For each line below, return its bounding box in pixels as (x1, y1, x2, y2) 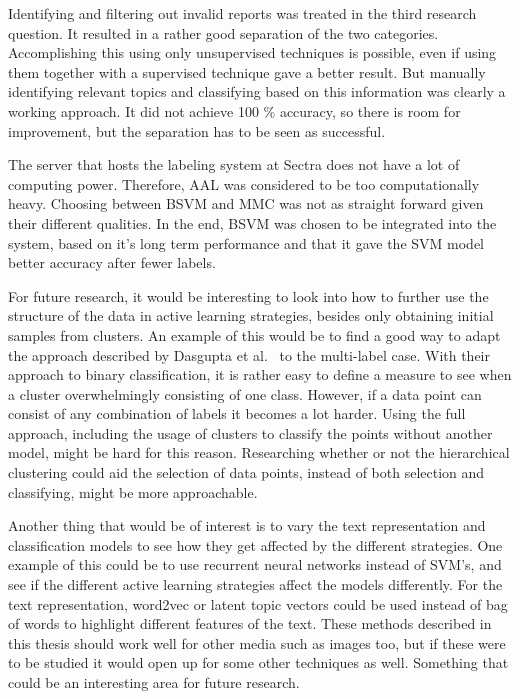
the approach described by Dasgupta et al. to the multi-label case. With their (8, 344, 490, 365)
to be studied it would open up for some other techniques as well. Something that (8, 652, 509, 673)
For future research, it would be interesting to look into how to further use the (8, 285, 489, 306)
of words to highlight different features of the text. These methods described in (8, 613, 492, 634)
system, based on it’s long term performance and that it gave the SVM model (8, 232, 485, 253)
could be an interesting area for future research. (8, 672, 300, 692)
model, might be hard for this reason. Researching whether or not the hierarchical (8, 442, 510, 463)
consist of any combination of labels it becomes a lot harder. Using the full (8, 403, 466, 424)
